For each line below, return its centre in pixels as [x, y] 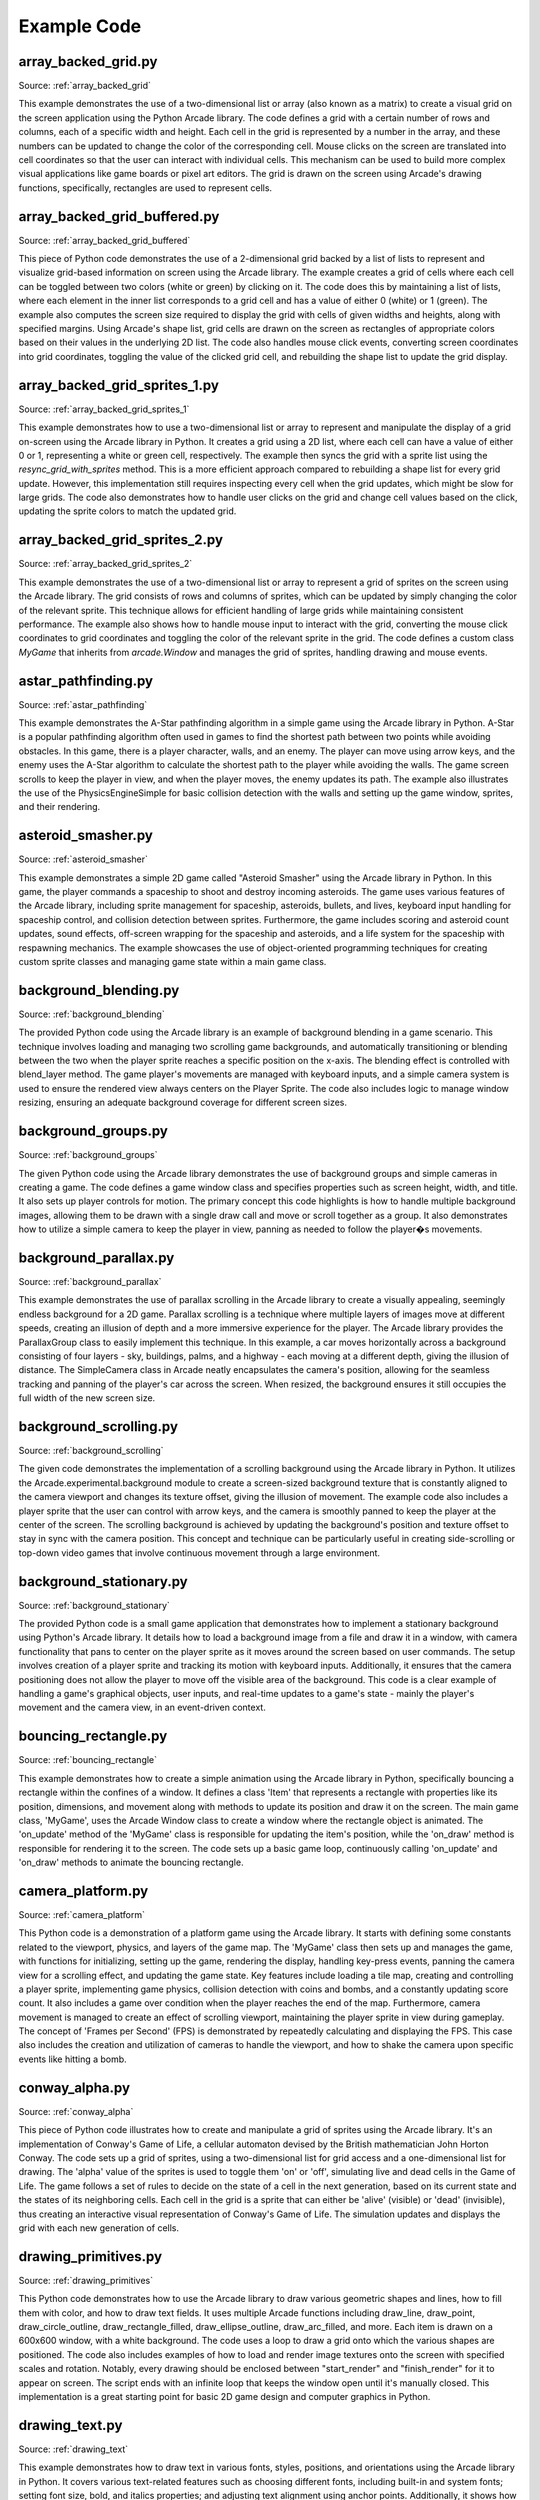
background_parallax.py [96, 1257]
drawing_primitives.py [90, 2256]
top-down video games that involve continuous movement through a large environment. [199, 1552]
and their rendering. [59, 807]
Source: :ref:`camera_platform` [81, 1914]
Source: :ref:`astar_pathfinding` [83, 704]
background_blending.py [99, 990]
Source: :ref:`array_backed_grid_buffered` [104, 240]
